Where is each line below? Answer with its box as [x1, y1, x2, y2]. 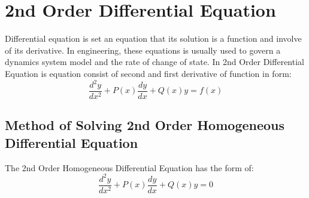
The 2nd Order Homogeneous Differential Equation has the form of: [5, 161, 254, 174]
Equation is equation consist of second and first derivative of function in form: [5, 67, 292, 79]
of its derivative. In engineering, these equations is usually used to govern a [5, 44, 281, 56]
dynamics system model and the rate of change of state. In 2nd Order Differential [5, 55, 304, 68]
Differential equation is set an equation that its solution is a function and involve [5, 32, 302, 45]
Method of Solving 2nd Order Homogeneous [5, 116, 285, 134]
